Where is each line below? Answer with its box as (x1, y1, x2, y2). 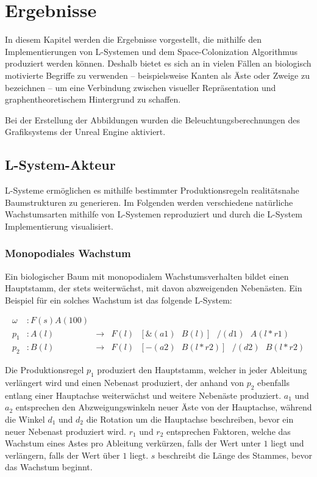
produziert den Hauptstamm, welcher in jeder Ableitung (97, 363, 307, 376)
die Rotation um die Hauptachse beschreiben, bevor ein (86, 412, 294, 425)
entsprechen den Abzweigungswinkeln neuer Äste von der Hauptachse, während (15, 401, 312, 413)
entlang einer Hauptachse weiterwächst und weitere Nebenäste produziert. (5, 388, 282, 401)
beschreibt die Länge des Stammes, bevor (158, 448, 312, 461)
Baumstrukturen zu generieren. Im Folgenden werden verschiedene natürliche (5, 195, 293, 208)
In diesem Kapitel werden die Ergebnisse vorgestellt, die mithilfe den (5, 33, 262, 46)
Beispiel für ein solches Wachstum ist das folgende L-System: (5, 293, 232, 306)
